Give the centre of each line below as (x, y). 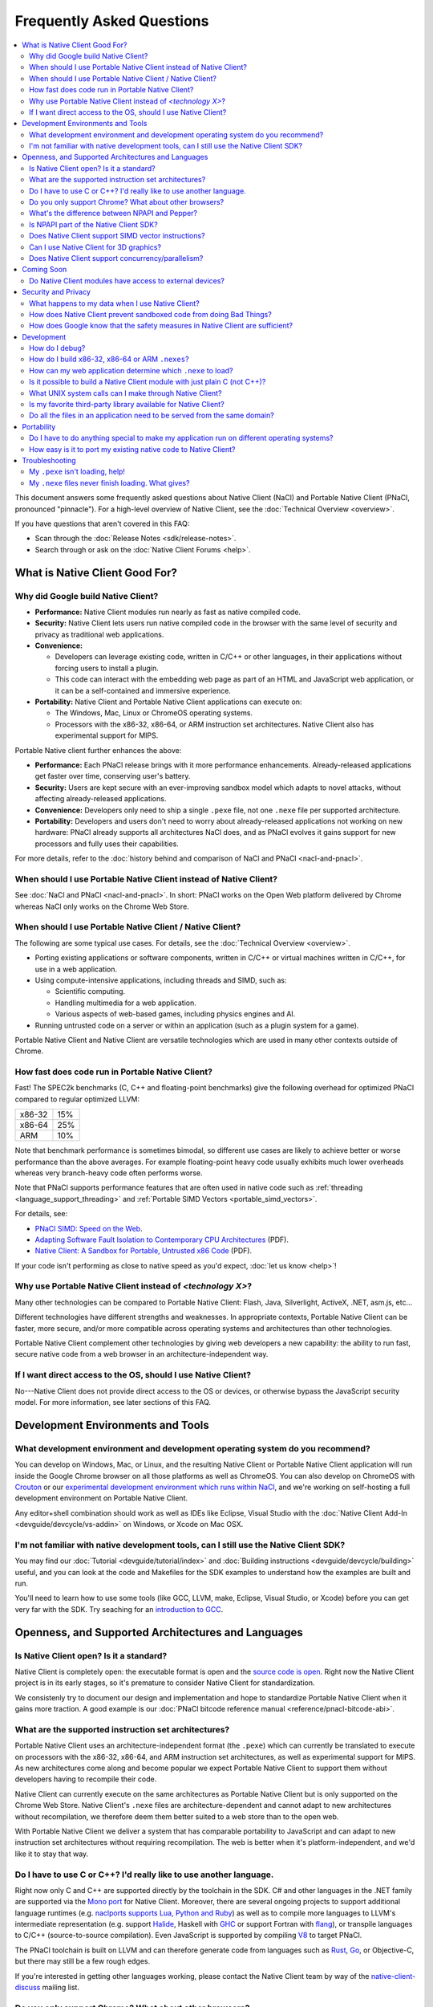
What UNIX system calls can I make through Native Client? (125, 393)
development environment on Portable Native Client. (101, 1498)
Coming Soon (45, 270)
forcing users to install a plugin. (107, 668)
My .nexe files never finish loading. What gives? (109, 482)
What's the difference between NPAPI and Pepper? (113, 214)
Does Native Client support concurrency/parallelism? (116, 258)
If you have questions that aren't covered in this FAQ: (102, 523)
